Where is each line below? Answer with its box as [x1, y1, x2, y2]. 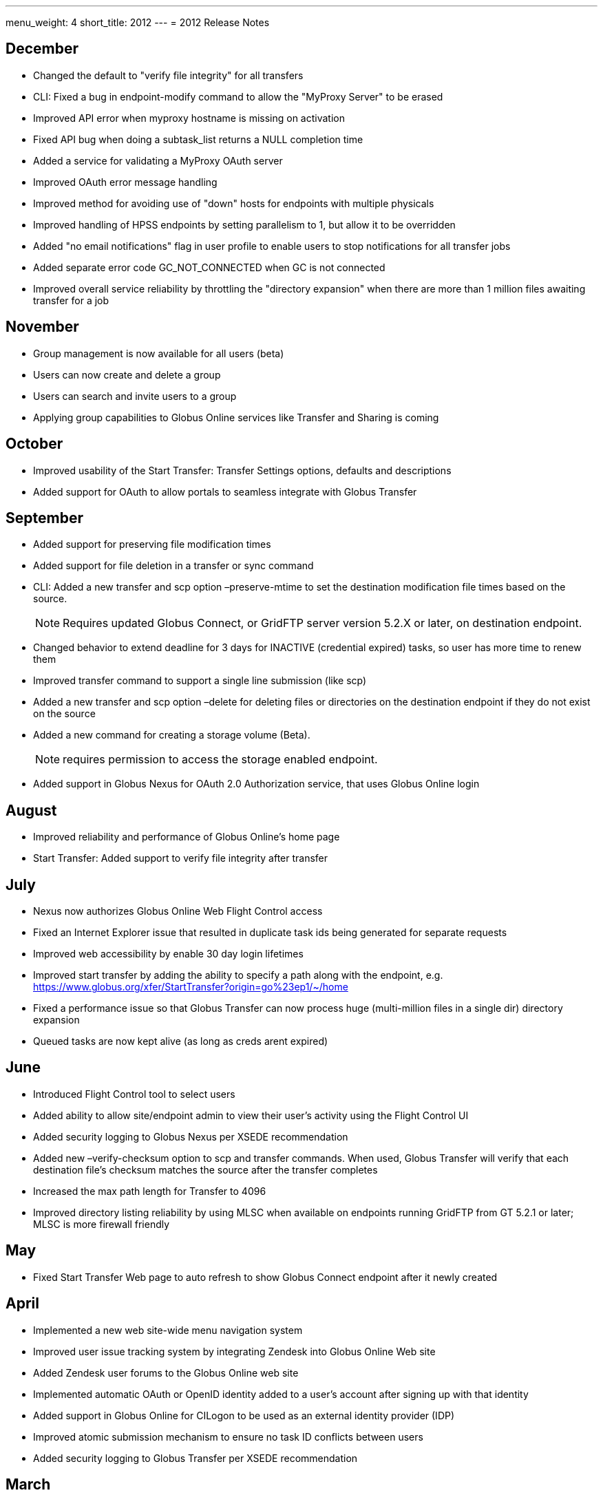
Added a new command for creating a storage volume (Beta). [33, 729, 310, 741]
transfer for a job [33, 294, 109, 306]
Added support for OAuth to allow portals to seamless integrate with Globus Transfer [33, 485, 417, 498]
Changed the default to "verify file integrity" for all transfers [33, 69, 304, 81]
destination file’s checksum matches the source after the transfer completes [33, 1163, 378, 1176]
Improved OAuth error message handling [33, 176, 218, 188]
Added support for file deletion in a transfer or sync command [33, 560, 314, 572]
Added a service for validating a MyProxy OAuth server [33, 154, 283, 167]
